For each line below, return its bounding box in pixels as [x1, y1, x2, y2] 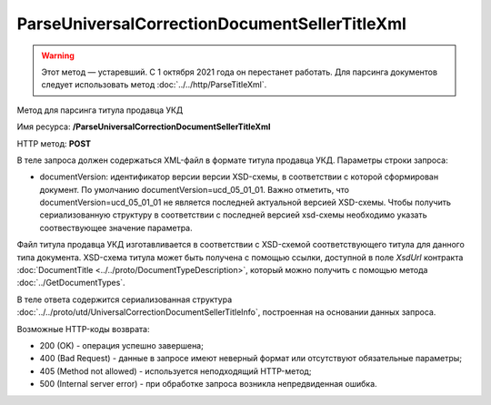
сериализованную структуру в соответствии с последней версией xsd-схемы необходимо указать [39, 209, 427, 220]
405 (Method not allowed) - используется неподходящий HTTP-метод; [39, 365, 312, 377]
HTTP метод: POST [16, 137, 91, 149]
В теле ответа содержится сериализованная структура [16, 294, 233, 305]
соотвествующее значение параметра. [39, 222, 193, 233]
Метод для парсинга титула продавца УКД [16, 105, 184, 116]
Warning [41, 50, 75, 61]
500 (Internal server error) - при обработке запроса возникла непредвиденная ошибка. [39, 379, 377, 390]
